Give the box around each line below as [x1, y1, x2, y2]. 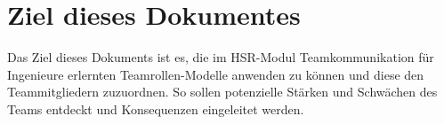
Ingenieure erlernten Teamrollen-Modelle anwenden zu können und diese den [7, 65, 424, 83]
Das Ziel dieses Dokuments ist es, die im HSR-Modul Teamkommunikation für [7, 48, 434, 66]
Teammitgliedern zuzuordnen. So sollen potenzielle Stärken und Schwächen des [7, 82, 438, 101]
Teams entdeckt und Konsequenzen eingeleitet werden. [7, 99, 304, 118]
